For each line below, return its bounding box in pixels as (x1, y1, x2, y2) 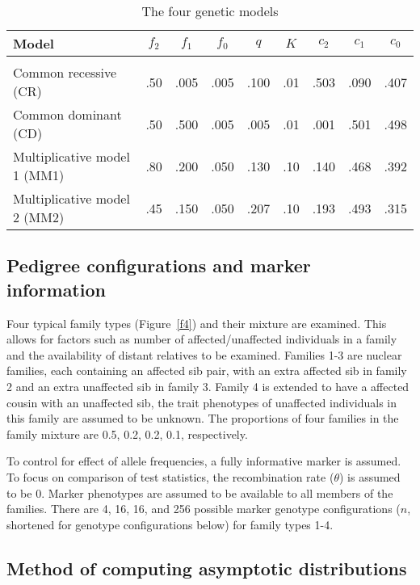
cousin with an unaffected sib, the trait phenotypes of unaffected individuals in (6, 394, 397, 410)
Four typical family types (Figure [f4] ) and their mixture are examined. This (6, 314, 387, 331)
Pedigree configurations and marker (6, 253, 311, 278)
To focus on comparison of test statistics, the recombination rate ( (6, 468, 334, 485)
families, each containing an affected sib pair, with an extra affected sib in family (6, 362, 407, 379)
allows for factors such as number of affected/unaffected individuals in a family (6, 330, 397, 347)
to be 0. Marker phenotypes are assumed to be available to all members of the (6, 484, 393, 501)
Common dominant (13, 105, 122, 124)
